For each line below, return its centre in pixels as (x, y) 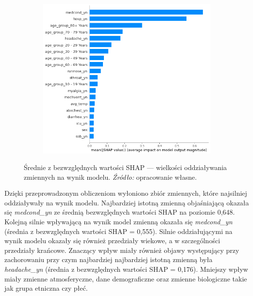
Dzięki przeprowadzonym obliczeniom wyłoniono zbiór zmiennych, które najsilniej (126, 193)
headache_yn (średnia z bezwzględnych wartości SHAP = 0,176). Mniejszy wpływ (126, 269)
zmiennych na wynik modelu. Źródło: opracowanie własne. (110, 177)
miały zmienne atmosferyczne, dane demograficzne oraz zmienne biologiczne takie (126, 278)
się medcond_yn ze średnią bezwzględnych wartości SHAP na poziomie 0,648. (120, 212)
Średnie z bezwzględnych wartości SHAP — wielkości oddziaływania (126, 167)
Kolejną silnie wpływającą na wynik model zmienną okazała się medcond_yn (118, 221)
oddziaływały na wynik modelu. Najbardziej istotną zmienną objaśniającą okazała (127, 202)
